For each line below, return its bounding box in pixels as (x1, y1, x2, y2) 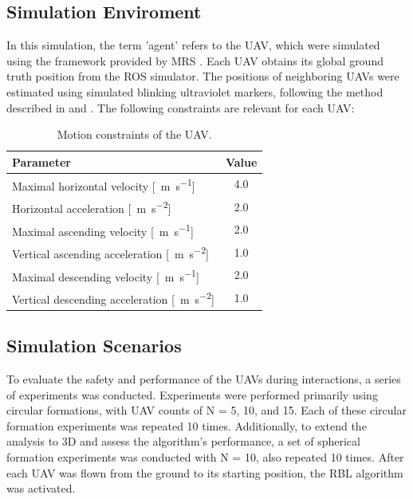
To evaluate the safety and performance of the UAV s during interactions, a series (6, 371, 401, 387)
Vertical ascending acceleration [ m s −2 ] (12, 243, 209, 261)
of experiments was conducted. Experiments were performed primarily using (6, 386, 378, 403)
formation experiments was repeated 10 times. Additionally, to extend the (6, 417, 367, 434)
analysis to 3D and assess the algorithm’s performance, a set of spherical (6, 433, 360, 450)
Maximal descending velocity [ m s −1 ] (12, 265, 199, 285)
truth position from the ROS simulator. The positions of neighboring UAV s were (6, 68, 399, 84)
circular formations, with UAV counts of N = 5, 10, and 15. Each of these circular (6, 402, 407, 418)
